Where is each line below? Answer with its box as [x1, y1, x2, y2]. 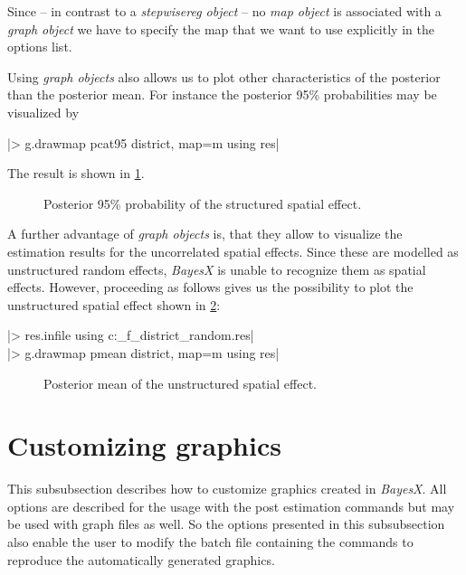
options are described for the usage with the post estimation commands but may [7, 496, 455, 515]
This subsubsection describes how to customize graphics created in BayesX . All [7, 479, 447, 498]
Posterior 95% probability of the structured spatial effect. [43, 193, 362, 212]
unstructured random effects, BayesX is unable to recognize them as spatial [7, 259, 426, 278]
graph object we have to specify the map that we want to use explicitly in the [7, 19, 434, 38]
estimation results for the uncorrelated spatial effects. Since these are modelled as [7, 241, 459, 260]
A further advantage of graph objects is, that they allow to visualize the [7, 224, 403, 243]
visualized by [7, 102, 80, 121]
